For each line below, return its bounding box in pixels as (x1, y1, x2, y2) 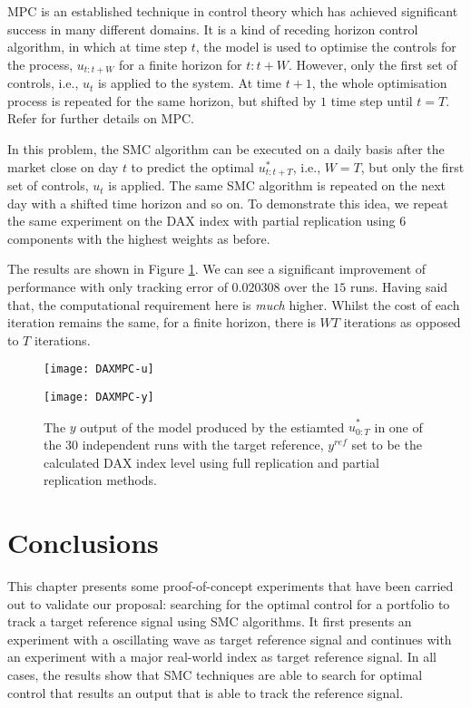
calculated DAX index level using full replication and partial (44, 452, 379, 471)
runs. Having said (349, 277, 448, 296)
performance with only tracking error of (7, 277, 228, 296)
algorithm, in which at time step (7, 37, 188, 56)
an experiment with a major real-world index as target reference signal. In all (7, 647, 437, 666)
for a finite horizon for (119, 54, 242, 73)
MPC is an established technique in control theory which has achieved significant (7, 2, 458, 20)
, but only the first (360, 157, 465, 176)
